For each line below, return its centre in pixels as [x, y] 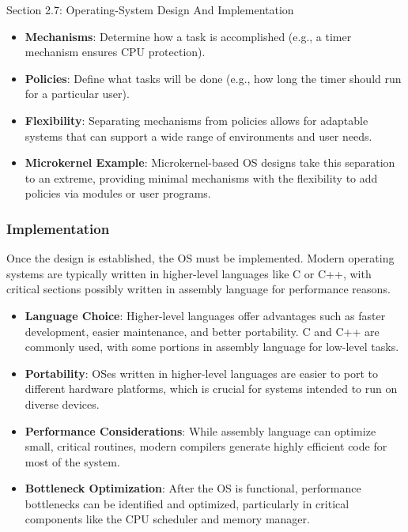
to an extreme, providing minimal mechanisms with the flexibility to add [201, 177]
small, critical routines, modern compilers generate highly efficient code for [206, 446]
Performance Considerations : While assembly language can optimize [200, 430]
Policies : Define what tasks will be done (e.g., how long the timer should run [213, 78]
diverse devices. [62, 404]
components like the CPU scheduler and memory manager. [167, 519]
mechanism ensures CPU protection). [115, 52]
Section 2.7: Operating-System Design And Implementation [150, 9]
